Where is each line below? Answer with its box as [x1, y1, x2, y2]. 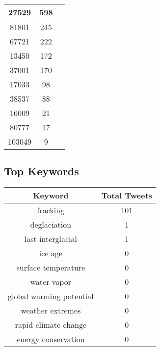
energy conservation [17, 333, 85, 345]
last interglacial [24, 233, 77, 245]
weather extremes [21, 305, 81, 316]
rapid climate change [15, 319, 87, 331]
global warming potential [8, 290, 94, 302]
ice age [39, 247, 62, 259]
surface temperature [16, 262, 85, 273]
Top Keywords [4, 163, 79, 179]
